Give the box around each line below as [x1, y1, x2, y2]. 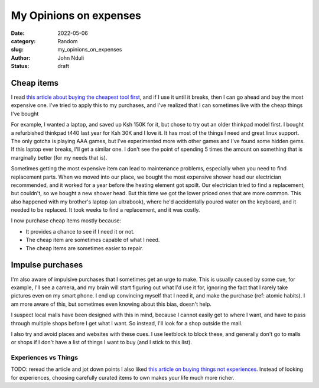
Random [57, 37, 78, 44]
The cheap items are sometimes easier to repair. [25, 244, 144, 251]
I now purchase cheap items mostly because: [11, 217, 122, 224]
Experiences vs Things [11, 354, 79, 362]
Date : [11, 30, 25, 37]
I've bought [11, 110, 39, 117]
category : [11, 37, 36, 44]
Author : [11, 54, 31, 62]
